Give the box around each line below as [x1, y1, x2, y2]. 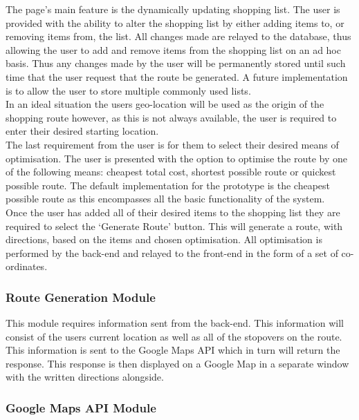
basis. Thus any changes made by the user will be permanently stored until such [6, 56, 346, 70]
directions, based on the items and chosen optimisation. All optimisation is [6, 232, 322, 247]
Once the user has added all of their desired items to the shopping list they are [6, 204, 340, 219]
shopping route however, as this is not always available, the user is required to [6, 110, 337, 124]
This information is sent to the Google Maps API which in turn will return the [6, 343, 340, 357]
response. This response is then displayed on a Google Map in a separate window [6, 356, 349, 370]
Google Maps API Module [6, 399, 156, 416]
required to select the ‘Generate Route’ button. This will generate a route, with [6, 218, 343, 233]
